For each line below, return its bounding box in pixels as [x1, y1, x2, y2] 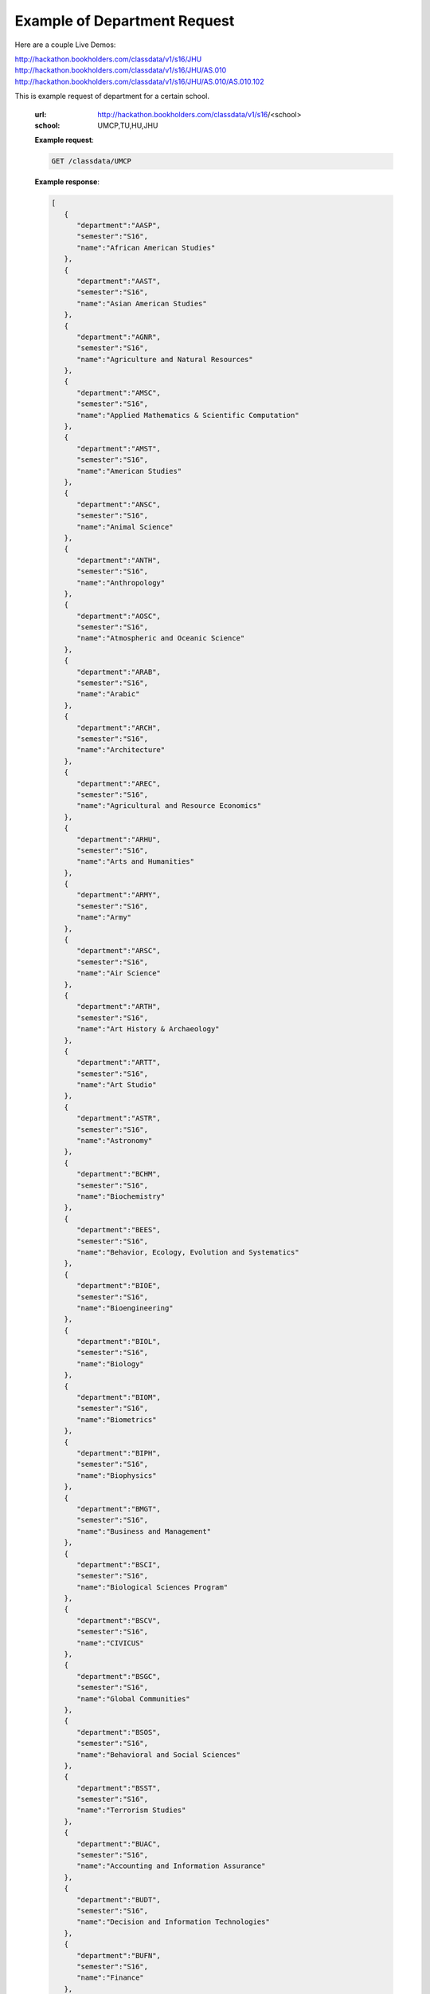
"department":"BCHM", [76, 1169, 161, 1179]
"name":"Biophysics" [76, 1471, 157, 1480]
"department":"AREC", [76, 778, 161, 788]
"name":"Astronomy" [76, 1137, 153, 1145]
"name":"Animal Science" [76, 522, 174, 531]
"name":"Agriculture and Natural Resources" [76, 355, 254, 364]
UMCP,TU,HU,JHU [97, 120, 158, 130]
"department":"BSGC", [76, 1672, 161, 1681]
